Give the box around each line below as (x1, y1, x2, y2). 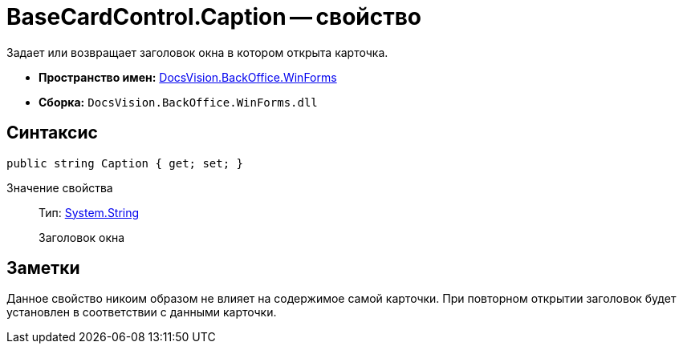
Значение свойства (6, 180, 113, 195)
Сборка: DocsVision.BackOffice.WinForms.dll (39, 95, 318, 109)
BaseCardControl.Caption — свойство (6, 3, 422, 30)
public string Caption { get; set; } (6, 156, 244, 170)
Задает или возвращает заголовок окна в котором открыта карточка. (6, 45, 388, 59)
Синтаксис (6, 123, 98, 143)
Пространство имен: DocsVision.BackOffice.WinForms (39, 70, 337, 84)
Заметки (6, 258, 80, 279)
